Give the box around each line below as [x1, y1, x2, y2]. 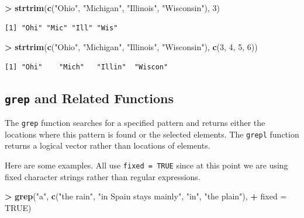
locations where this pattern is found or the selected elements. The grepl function [5, 128, 299, 140]
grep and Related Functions [5, 89, 174, 107]
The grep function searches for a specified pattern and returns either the [5, 117, 265, 129]
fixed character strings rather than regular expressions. [5, 170, 201, 182]
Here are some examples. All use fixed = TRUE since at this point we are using [5, 159, 288, 171]
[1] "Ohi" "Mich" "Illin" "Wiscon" [5, 62, 168, 71]
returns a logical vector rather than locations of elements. [5, 139, 210, 152]
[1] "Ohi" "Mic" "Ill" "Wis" [5, 23, 118, 32]
